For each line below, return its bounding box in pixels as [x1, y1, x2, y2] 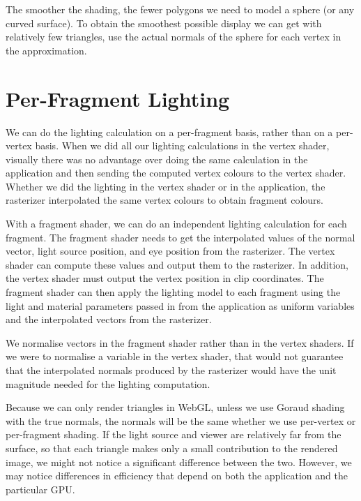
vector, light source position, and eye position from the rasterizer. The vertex [6, 244, 335, 258]
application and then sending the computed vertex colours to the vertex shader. [6, 165, 346, 180]
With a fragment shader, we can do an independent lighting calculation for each [6, 216, 347, 231]
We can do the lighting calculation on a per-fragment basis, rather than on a [6, 124, 333, 139]
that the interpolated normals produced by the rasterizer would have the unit [6, 363, 337, 377]
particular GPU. [6, 481, 75, 496]
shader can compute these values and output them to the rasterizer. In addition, [6, 257, 349, 271]
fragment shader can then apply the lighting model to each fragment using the [6, 285, 341, 299]
